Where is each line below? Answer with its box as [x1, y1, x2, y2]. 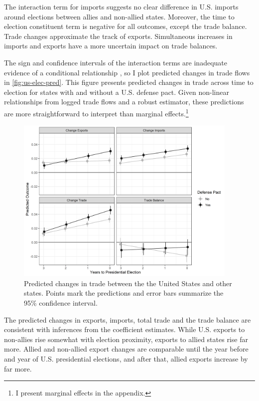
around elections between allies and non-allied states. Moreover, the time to [4, 11, 235, 21]
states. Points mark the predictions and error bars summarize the [24, 288, 224, 298]
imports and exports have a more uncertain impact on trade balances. [4, 40, 218, 51]
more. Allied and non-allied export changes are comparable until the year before [4, 344, 249, 354]
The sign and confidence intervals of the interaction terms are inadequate [4, 57, 227, 67]
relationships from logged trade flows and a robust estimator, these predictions [4, 96, 244, 107]
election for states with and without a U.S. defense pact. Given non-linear [4, 86, 229, 97]
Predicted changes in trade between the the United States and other [24, 278, 232, 288]
